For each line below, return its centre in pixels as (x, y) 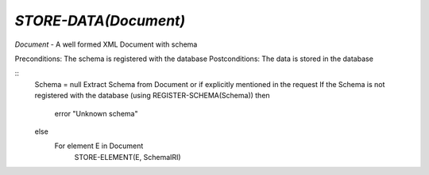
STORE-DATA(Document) (100, 21)
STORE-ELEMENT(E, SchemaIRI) (128, 157)
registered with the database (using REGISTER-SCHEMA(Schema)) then (152, 96)
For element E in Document (99, 146)
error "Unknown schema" (96, 113)
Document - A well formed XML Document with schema (106, 44)
